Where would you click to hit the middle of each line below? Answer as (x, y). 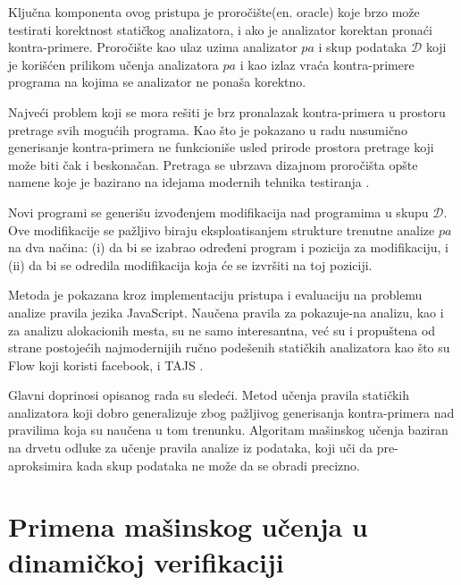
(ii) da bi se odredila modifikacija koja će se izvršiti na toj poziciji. (190, 264)
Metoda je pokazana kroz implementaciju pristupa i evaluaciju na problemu (215, 295)
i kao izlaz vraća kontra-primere (327, 64)
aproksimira (41, 465)
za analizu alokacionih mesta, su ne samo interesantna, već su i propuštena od (222, 330)
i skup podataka (363, 47)
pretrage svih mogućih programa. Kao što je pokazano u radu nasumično (208, 129)
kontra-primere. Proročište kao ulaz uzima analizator (153, 47)
